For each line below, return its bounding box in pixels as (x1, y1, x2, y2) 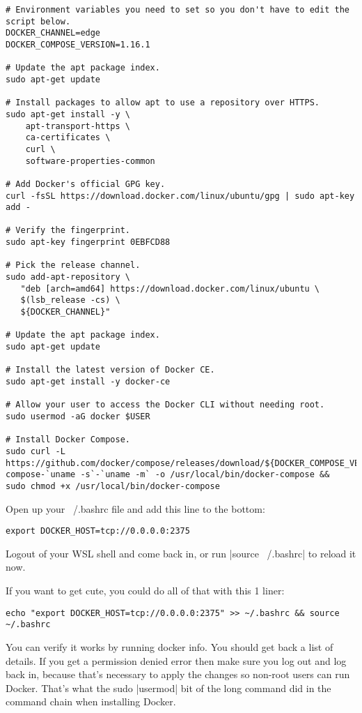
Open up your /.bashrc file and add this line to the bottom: (6, 501, 265, 516)
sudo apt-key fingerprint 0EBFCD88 (6, 237, 171, 248)
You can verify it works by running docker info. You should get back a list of (6, 639, 333, 654)
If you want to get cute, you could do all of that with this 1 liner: (6, 583, 285, 597)
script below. (6, 16, 71, 27)
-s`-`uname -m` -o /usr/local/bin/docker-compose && (80, 470, 330, 480)
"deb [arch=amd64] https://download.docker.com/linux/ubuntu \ (20, 283, 320, 294)
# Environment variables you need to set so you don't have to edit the (6, 5, 349, 15)
